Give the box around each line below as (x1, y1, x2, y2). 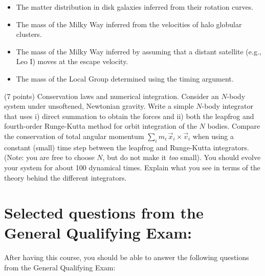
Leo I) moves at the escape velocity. (16, 56, 128, 67)
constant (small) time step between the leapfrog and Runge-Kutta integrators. (4, 142, 249, 152)
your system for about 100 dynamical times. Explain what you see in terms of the (4, 162, 260, 172)
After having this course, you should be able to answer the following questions (4, 252, 249, 263)
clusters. (16, 29, 42, 40)
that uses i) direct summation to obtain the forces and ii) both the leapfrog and (4, 110, 254, 121)
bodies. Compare (207, 121, 260, 131)
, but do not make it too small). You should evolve (102, 152, 261, 163)
